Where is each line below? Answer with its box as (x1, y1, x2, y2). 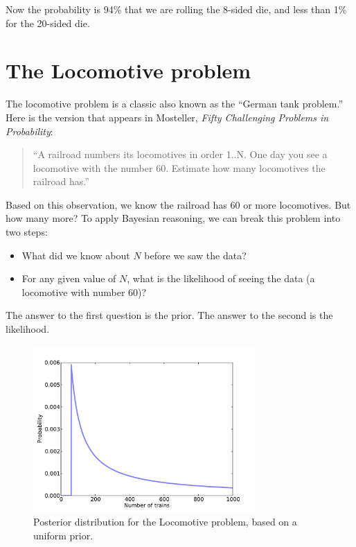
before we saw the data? (144, 248, 247, 262)
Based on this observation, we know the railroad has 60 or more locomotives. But (6, 197, 351, 211)
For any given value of (21, 271, 116, 286)
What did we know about (21, 248, 130, 262)
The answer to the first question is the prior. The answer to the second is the (6, 308, 333, 322)
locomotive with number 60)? (21, 284, 147, 299)
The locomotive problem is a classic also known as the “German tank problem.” (6, 96, 344, 111)
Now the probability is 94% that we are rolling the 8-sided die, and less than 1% (6, 2, 347, 16)
